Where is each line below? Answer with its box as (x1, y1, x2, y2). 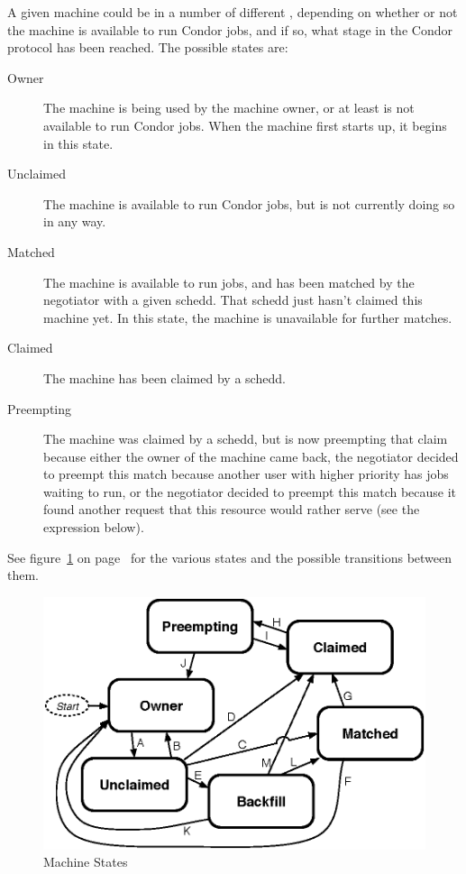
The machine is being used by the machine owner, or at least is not (43, 98, 415, 117)
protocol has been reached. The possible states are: (7, 38, 288, 57)
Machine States (43, 852, 128, 871)
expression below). (43, 518, 144, 537)
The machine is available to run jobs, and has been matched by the (43, 272, 415, 291)
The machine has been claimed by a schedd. (43, 368, 286, 387)
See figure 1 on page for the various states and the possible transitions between (7, 547, 452, 566)
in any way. (43, 212, 106, 231)
